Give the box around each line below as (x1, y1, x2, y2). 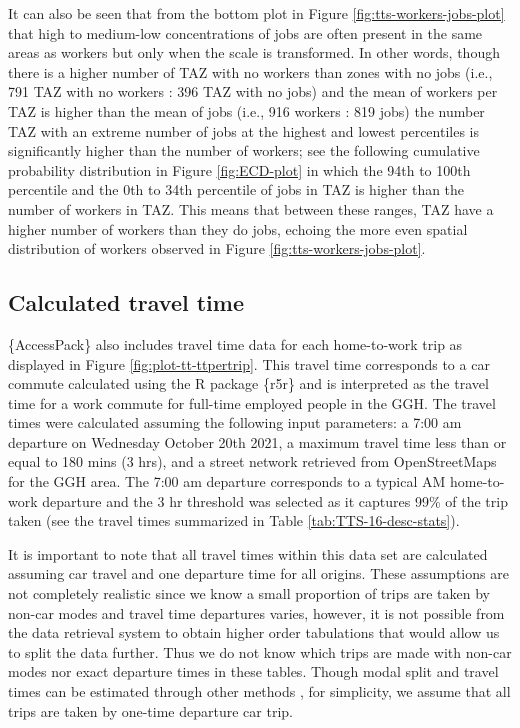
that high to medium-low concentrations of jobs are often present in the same (8, 22, 483, 43)
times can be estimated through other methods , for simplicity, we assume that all (8, 681, 511, 702)
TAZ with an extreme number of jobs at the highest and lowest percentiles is (8, 120, 480, 141)
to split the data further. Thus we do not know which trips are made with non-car (8, 641, 512, 662)
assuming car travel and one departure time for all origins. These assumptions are (8, 563, 509, 584)
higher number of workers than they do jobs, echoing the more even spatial (8, 218, 468, 239)
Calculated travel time (8, 287, 244, 318)
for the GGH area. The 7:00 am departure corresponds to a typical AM (8, 471, 446, 492)
